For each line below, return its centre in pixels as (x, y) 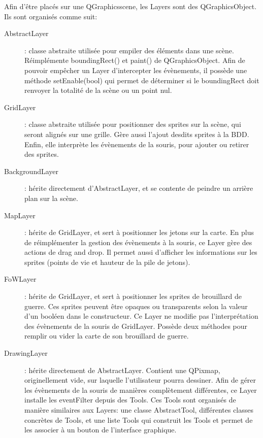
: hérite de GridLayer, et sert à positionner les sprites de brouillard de (133, 296)
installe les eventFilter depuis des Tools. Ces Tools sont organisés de (130, 400)
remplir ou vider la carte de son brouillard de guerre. (107, 336)
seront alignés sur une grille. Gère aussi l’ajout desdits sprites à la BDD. (137, 134)
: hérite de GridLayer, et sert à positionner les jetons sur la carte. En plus (139, 232)
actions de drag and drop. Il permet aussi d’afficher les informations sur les (141, 252)
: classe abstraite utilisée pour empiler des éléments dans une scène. (129, 50)
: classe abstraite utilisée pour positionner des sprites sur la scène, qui (133, 124)
